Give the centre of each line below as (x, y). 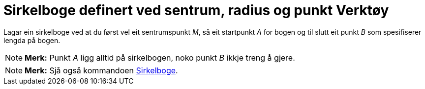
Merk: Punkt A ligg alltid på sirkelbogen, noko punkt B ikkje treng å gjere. (160, 57)
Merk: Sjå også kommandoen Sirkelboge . (101, 70)
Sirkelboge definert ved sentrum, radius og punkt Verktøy (196, 10)
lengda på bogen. (32, 40)
